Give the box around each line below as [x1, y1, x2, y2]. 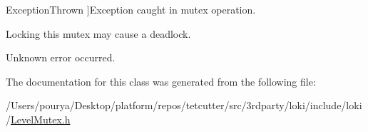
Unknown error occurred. [6, 50, 116, 65]
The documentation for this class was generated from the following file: [6, 73, 316, 88]
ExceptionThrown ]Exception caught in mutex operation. [6, 2, 256, 16]
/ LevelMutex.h [6, 111, 71, 126]
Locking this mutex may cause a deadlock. [6, 26, 191, 41]
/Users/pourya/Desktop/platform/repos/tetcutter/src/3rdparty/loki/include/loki [6, 98, 362, 113]
